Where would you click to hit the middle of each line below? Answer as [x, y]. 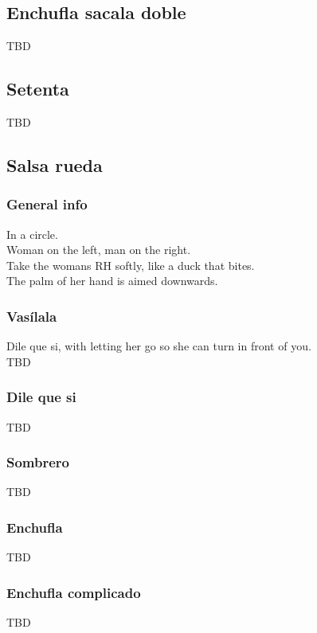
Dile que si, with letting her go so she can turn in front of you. [159, 346]
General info [47, 204]
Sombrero [38, 462]
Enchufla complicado [74, 592]
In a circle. [32, 234]
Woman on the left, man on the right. [99, 250]
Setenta [38, 89]
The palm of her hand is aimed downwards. [112, 281]
